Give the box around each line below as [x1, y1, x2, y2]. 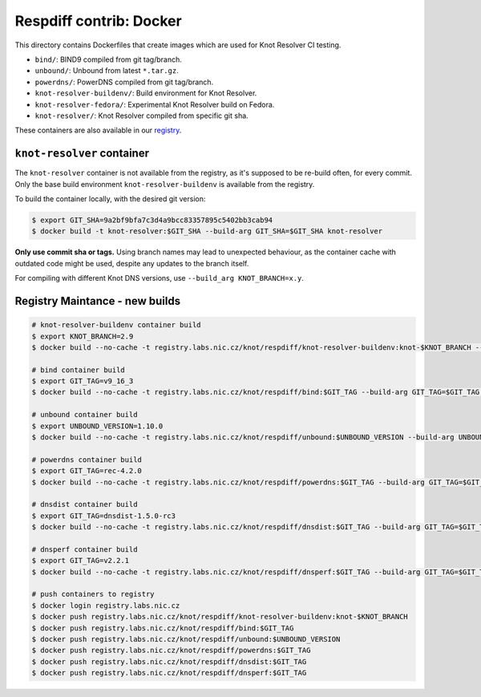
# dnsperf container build [31, 545, 138, 553]
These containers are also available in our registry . [14, 125, 182, 136]
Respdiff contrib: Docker [14, 12, 182, 30]
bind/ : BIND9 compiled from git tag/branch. [34, 55, 182, 64]
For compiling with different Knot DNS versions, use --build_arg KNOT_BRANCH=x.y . [14, 274, 305, 283]
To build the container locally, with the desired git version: [14, 193, 206, 204]
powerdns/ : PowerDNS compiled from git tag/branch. [34, 77, 214, 87]
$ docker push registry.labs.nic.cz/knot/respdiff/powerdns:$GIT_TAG [31, 646, 311, 655]
